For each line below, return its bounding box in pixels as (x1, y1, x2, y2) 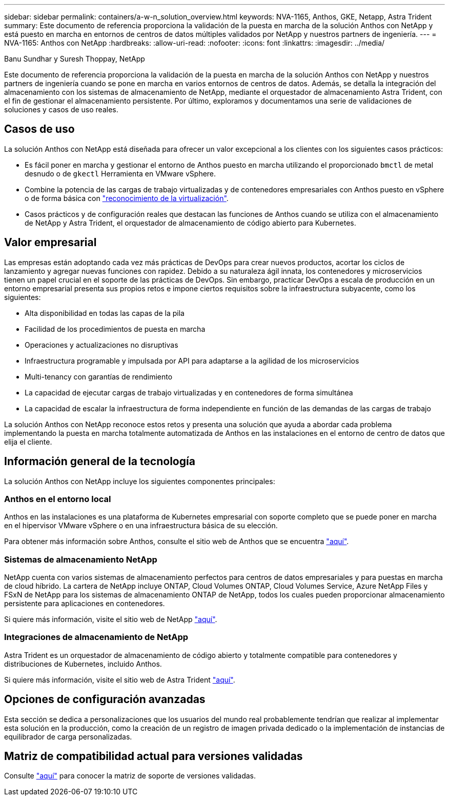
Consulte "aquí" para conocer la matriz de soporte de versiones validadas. (4, 771, 256, 781)
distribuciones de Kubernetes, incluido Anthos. (4, 659, 162, 668)
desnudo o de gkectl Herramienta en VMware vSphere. (25, 169, 216, 178)
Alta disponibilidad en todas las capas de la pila (25, 308, 185, 317)
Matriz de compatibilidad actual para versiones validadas (4, 750, 303, 763)
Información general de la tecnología (4, 455, 195, 468)
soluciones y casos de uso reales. (4, 105, 118, 114)
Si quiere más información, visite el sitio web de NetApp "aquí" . (4, 615, 217, 624)
